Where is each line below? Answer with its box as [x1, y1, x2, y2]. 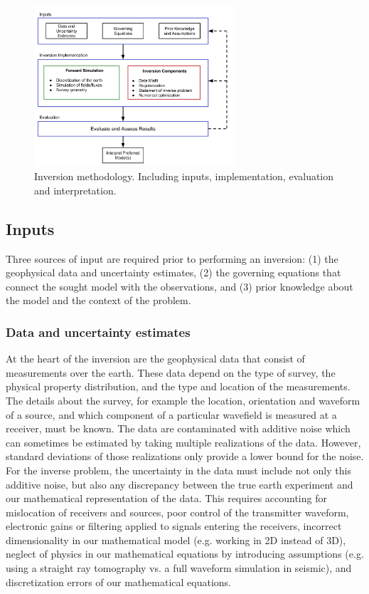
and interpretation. [34, 182, 117, 197]
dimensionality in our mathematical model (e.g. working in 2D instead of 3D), [6, 532, 346, 547]
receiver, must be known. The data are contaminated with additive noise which [6, 421, 351, 436]
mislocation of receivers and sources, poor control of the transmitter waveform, [6, 504, 349, 519]
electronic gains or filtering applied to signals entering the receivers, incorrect [6, 519, 342, 533]
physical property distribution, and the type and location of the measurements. [6, 379, 351, 394]
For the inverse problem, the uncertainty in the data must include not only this [6, 462, 351, 477]
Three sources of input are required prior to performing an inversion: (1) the [6, 251, 338, 266]
